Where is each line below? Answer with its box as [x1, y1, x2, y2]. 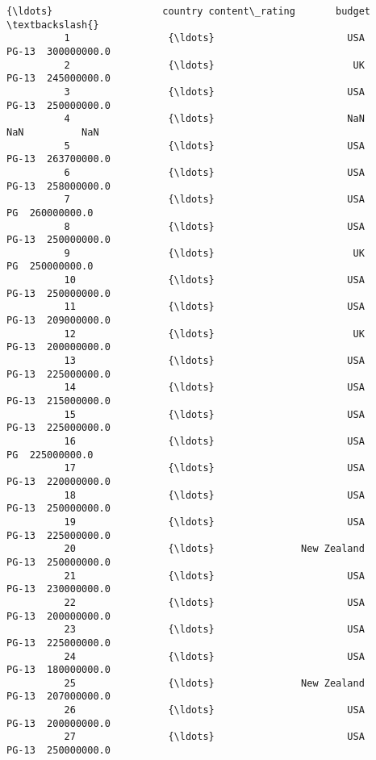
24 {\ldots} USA [64, 650, 365, 662]
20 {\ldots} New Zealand [64, 543, 365, 555]
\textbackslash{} [6, 19, 99, 31]
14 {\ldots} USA [64, 382, 365, 394]
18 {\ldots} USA [64, 489, 365, 501]
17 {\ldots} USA [64, 462, 365, 474]
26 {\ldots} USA [64, 704, 365, 716]
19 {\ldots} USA [64, 516, 365, 528]
